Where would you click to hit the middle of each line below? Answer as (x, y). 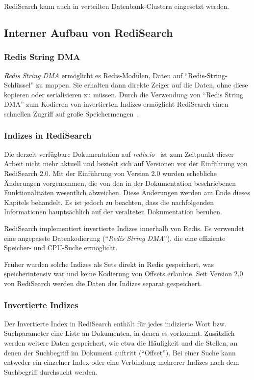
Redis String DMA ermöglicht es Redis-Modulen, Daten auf (93, 75)
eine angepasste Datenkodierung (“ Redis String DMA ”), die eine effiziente (115, 238)
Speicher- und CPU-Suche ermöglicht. (61, 248)
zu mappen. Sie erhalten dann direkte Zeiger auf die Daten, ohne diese (142, 85)
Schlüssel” (19, 85)
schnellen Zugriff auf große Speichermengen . (72, 113)
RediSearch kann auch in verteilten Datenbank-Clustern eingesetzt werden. (117, 6)
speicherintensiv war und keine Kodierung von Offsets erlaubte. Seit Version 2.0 (124, 274)
